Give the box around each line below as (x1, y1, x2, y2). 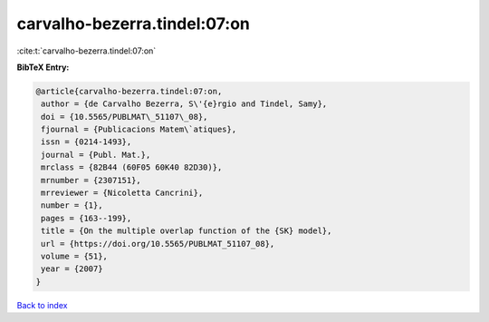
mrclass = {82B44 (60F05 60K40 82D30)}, (41, 162, 223, 172)
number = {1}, (41, 200, 103, 210)
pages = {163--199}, (41, 213, 132, 223)
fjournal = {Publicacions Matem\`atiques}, (41, 124, 237, 135)
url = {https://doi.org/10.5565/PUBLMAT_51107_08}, (41, 239, 275, 249)
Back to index (16, 299, 68, 310)
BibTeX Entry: (16, 62, 70, 73)
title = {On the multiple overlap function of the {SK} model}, (41, 226, 332, 236)
